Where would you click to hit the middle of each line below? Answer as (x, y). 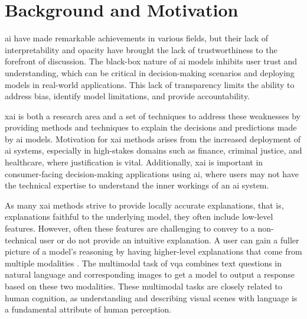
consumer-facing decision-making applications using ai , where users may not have (152, 173)
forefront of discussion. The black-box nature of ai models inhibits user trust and (151, 61)
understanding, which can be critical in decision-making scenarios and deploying (150, 72)
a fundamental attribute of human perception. (88, 309)
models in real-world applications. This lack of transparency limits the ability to (150, 84)
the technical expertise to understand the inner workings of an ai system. (137, 185)
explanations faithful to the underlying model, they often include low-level (139, 217)
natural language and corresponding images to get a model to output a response (150, 274)
